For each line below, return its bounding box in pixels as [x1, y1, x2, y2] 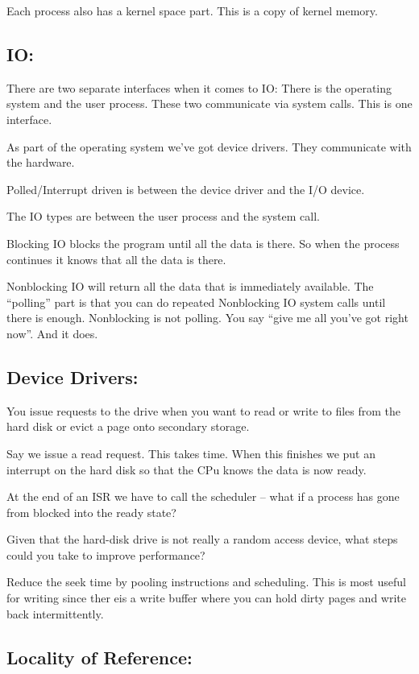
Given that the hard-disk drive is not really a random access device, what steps [6, 531, 398, 548]
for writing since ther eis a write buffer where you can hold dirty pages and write [6, 589, 406, 606]
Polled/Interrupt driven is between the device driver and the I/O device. [6, 180, 365, 197]
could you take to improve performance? [6, 546, 205, 563]
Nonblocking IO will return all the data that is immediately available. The [6, 278, 374, 295]
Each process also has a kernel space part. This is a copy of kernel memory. [6, 2, 378, 19]
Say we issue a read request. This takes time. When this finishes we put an [6, 445, 375, 461]
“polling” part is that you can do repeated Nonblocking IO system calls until [6, 293, 386, 310]
